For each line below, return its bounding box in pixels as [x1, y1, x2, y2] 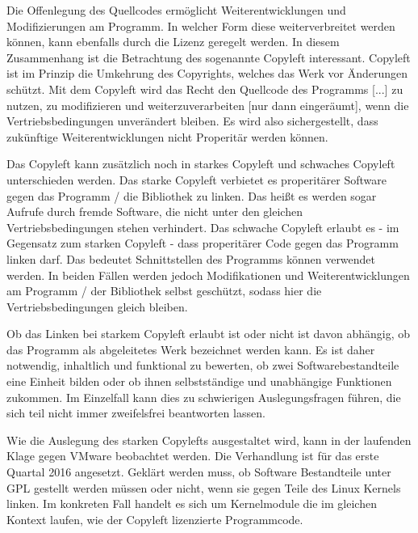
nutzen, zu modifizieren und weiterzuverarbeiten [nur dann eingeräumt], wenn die [6, 96, 409, 113]
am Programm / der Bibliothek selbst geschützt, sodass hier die [6, 282, 322, 299]
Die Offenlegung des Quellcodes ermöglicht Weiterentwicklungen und [6, 2, 346, 18]
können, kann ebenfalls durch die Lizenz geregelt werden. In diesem [6, 33, 340, 50]
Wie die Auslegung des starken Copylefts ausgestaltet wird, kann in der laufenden [6, 431, 412, 448]
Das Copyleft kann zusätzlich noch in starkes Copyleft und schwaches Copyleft [6, 155, 395, 172]
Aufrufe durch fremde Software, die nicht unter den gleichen [6, 203, 303, 220]
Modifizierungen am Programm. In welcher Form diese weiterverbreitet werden [6, 17, 395, 34]
